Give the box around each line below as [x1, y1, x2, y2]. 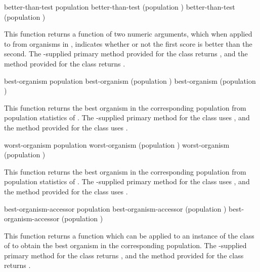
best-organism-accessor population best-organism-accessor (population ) [4, 203, 227, 214]
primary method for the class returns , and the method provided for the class [4, 250, 244, 260]
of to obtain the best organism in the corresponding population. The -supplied [4, 240, 247, 251]
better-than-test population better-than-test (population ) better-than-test [4, 2, 235, 12]
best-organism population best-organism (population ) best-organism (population [4, 75, 256, 86]
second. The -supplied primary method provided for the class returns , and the [4, 48, 248, 59]
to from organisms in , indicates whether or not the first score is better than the [4, 38, 252, 49]
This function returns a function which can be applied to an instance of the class [4, 230, 254, 241]
